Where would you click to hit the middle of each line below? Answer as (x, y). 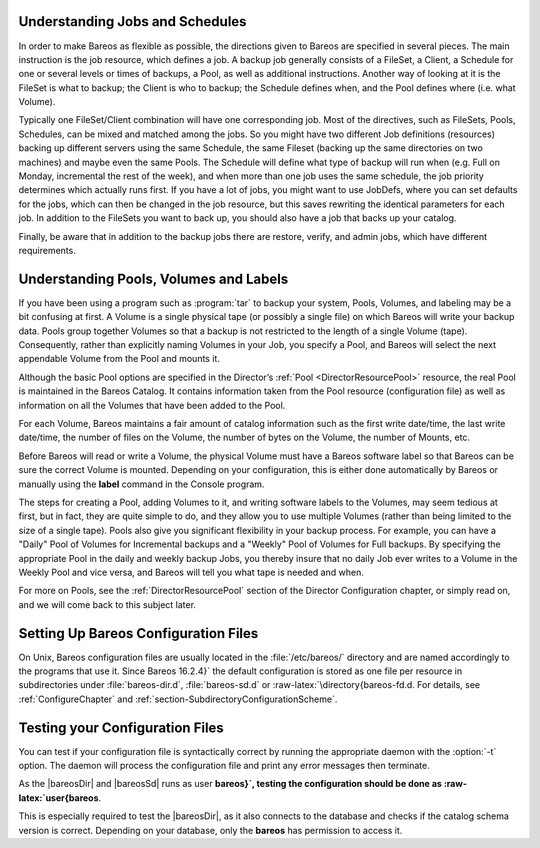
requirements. (47, 250)
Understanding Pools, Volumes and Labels (153, 278)
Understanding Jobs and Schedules (132, 21)
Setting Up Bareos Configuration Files (138, 633)
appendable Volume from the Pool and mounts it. (119, 359)
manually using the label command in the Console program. (141, 484)
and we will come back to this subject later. (107, 604)
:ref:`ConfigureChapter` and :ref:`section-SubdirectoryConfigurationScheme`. (178, 699)
